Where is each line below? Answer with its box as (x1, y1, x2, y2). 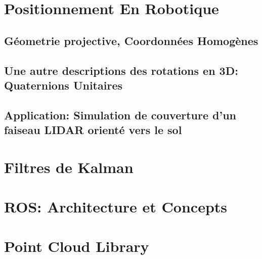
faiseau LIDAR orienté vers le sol (4, 122, 182, 138)
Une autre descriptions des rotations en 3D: (4, 62, 238, 78)
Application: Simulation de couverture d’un (4, 107, 236, 122)
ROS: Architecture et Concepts (4, 196, 228, 217)
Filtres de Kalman (4, 156, 134, 177)
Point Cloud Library (4, 236, 149, 256)
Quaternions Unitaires (4, 77, 122, 93)
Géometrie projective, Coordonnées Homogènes (4, 32, 258, 48)
